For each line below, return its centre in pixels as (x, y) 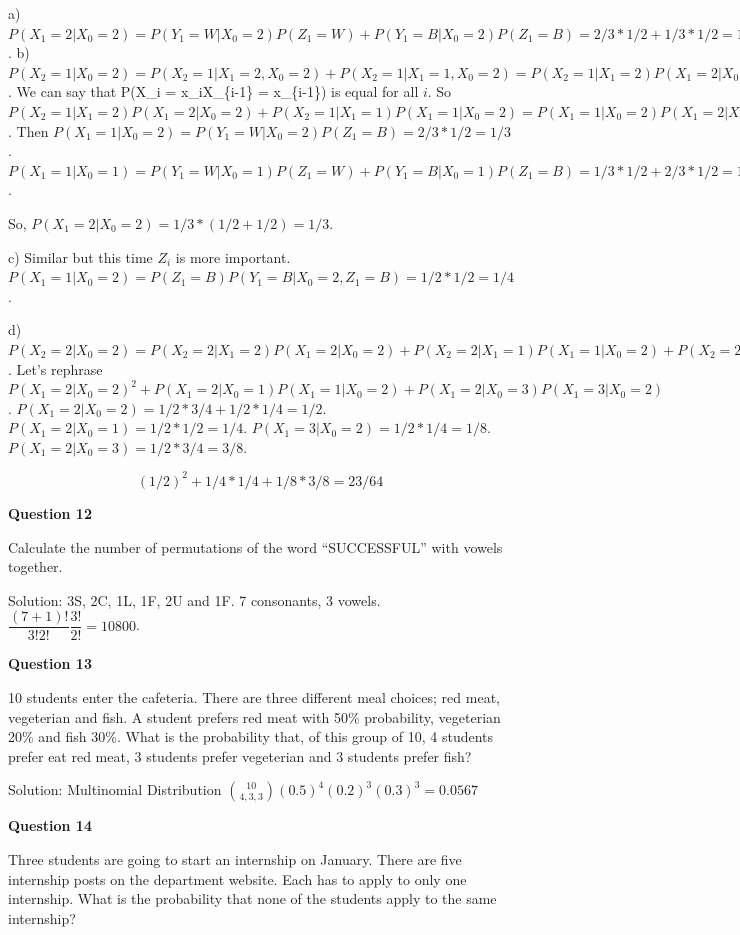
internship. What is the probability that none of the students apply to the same (252, 898)
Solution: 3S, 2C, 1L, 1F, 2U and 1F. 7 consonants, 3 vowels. (194, 599)
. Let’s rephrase (55, 368)
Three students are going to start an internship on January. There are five (235, 858)
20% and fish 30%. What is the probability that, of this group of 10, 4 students (251, 736)
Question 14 (50, 825)
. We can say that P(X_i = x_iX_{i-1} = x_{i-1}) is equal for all (213, 91)
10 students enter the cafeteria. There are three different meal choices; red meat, (254, 697)
